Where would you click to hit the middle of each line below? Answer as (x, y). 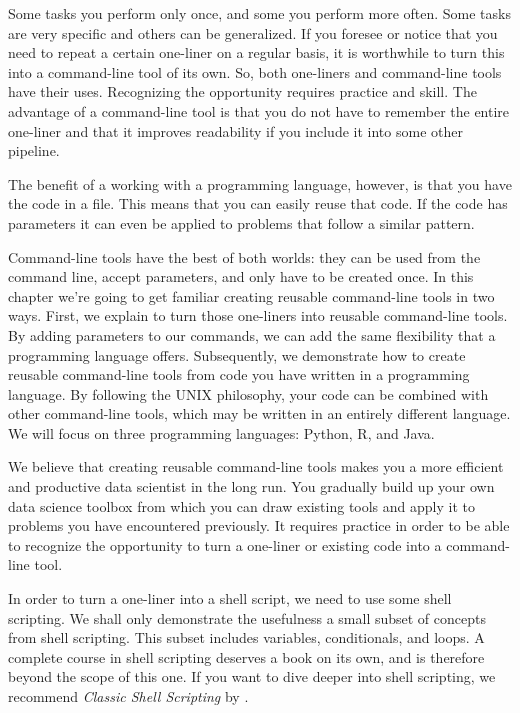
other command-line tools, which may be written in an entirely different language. (259, 413)
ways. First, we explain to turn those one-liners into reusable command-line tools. (258, 315)
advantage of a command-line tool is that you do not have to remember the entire (259, 110)
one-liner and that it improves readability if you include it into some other (235, 130)
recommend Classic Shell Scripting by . (128, 696)
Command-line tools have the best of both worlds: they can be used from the (244, 256)
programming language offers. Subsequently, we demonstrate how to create (237, 354)
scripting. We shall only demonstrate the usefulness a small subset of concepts (247, 617)
